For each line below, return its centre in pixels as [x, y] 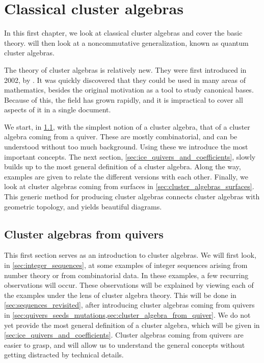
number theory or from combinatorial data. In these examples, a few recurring [126, 275]
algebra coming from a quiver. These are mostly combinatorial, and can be [121, 137]
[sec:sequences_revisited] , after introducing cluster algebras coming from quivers [129, 305]
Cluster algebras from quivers [84, 234]
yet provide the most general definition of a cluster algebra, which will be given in [132, 325]
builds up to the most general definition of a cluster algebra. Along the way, [123, 167]
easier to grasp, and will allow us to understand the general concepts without [125, 344]
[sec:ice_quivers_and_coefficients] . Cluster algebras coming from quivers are [124, 335]
